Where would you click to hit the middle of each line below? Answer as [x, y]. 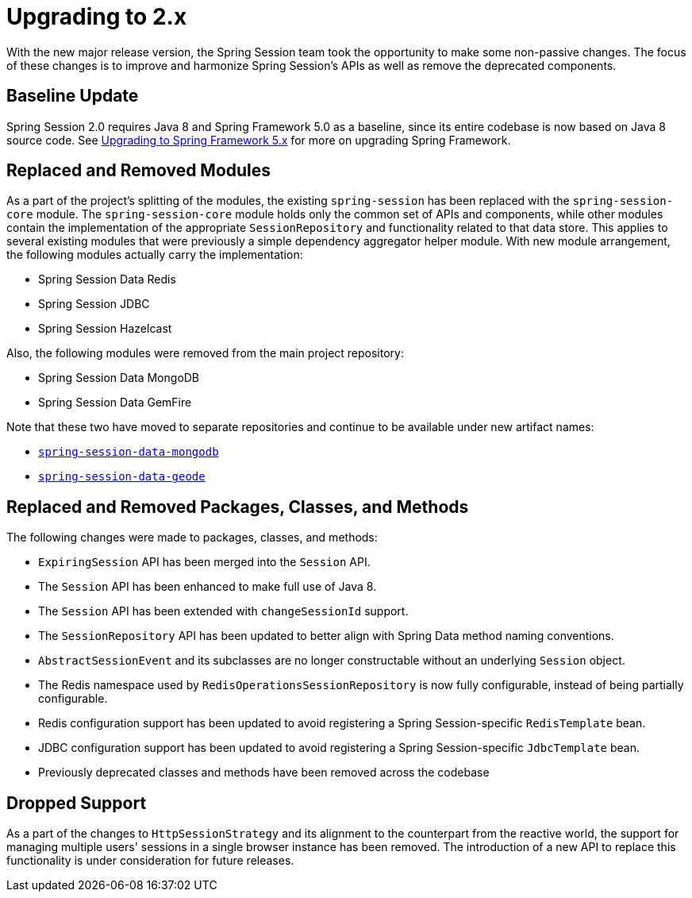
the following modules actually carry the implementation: [155, 255]
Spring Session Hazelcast [105, 329]
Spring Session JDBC [94, 304]
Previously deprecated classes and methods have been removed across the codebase [264, 773]
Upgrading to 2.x [97, 17]
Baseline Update [73, 96]
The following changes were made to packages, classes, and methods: [192, 538]
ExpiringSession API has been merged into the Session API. [204, 562]
